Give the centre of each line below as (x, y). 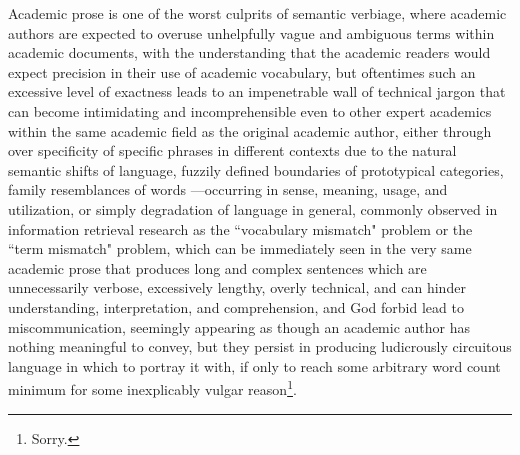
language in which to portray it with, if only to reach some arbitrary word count (254, 365)
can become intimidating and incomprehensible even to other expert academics (250, 110)
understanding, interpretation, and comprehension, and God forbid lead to (236, 306)
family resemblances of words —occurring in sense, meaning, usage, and (228, 189)
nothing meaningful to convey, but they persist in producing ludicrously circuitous (260, 346)
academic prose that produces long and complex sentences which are (217, 267)
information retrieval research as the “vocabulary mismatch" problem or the (240, 228)
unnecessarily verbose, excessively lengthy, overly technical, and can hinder (237, 287)
